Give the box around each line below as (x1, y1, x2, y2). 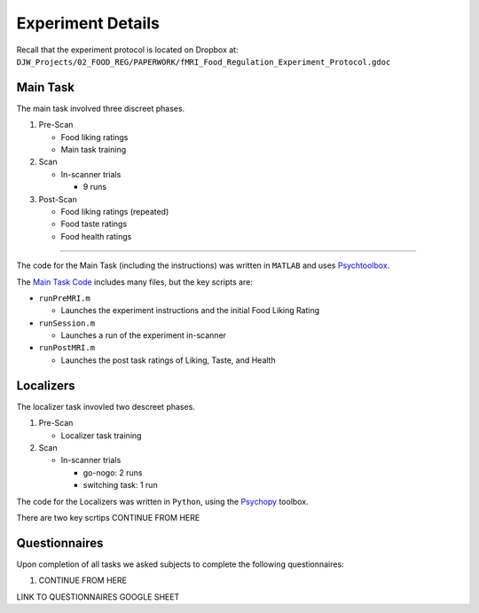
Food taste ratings (60, 218, 128, 230)
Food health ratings (60, 231, 132, 241)
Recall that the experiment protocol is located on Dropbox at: (16, 44, 239, 55)
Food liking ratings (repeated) (60, 206, 169, 216)
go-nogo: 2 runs (82, 467, 143, 478)
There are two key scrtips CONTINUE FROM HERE (16, 512, 200, 523)
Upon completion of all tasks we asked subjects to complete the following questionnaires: (16, 559, 345, 570)
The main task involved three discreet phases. (16, 103, 185, 114)
